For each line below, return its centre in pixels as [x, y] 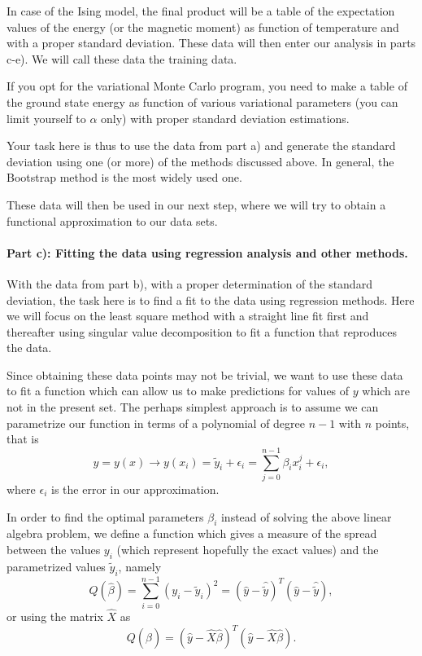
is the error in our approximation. [135, 489]
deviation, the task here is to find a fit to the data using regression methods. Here [211, 299]
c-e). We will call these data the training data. [122, 58]
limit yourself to [46, 118]
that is [23, 439]
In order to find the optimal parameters [105, 516]
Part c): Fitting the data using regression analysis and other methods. [207, 252]
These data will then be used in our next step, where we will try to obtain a [196, 204]
